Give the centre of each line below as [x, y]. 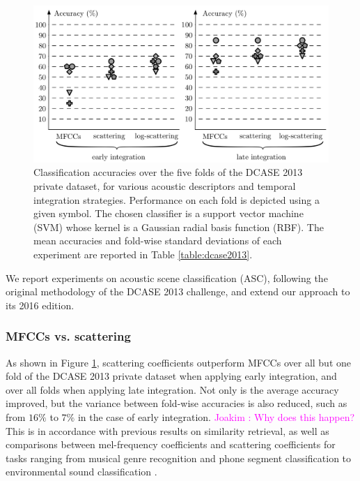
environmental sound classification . [81, 472]
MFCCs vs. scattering [68, 336]
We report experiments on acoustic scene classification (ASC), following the [167, 277]
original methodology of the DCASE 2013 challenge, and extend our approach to [178, 291]
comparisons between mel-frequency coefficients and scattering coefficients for [171, 444]
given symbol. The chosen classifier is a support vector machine [169, 213]
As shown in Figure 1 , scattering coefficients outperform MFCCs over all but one [179, 362]
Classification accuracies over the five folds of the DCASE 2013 [168, 172]
